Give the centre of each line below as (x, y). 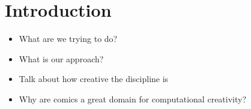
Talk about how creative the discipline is (94, 79)
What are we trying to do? (68, 39)
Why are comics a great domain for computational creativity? (133, 99)
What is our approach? (61, 58)
